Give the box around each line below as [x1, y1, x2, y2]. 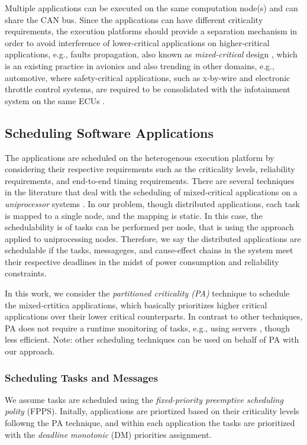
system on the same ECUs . [5, 94, 105, 107]
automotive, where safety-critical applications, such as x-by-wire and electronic [5, 71, 290, 83]
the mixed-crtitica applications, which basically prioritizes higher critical [5, 298, 267, 311]
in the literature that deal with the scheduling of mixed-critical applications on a [5, 186, 298, 198]
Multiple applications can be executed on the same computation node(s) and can [5, 2, 298, 14]
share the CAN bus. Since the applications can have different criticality [5, 13, 263, 25]
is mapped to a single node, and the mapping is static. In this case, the [5, 209, 263, 221]
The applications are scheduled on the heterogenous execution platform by [5, 151, 274, 163]
